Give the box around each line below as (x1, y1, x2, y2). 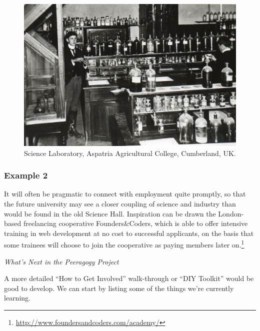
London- (218, 208, 244, 218)
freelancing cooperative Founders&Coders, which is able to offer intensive (23, 218, 248, 228)
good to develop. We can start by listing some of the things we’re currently (4, 282, 234, 293)
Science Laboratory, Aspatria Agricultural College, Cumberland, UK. (24, 147, 236, 158)
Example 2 (4, 169, 48, 181)
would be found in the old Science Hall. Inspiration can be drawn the (4, 208, 216, 218)
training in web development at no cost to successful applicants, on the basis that (4, 227, 254, 238)
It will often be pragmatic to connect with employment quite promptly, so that (4, 188, 246, 199)
